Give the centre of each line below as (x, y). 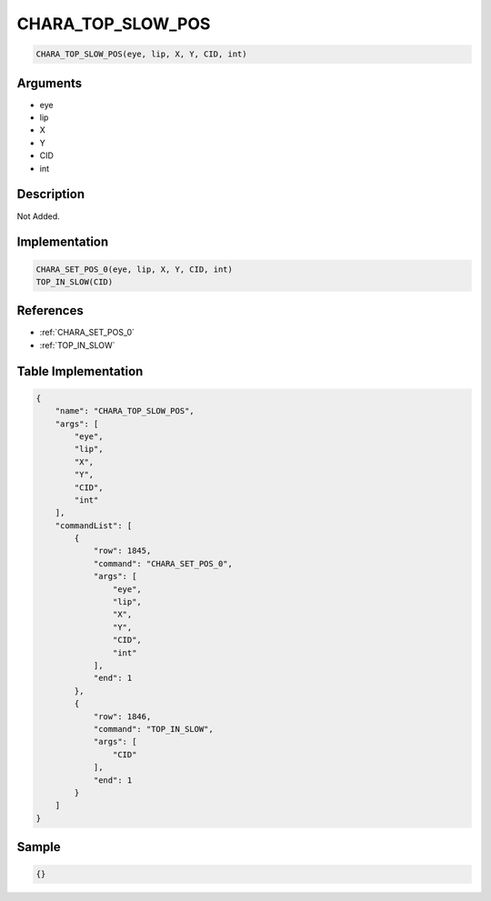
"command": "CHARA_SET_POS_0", (163, 563)
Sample (39, 847)
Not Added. (39, 216)
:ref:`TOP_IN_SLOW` (77, 345)
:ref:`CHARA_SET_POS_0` (87, 333)
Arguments (50, 83)
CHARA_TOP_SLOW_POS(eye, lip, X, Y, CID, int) (141, 54)
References (50, 310)
